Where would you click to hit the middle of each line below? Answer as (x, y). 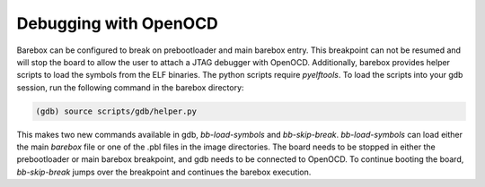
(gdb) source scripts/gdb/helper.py (116, 111)
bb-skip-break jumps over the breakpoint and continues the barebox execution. (164, 172)
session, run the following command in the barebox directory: (130, 87)
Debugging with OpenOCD (118, 23)
